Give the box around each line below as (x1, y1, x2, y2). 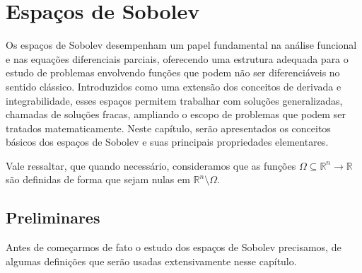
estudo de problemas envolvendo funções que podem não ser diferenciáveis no (6, 65, 340, 80)
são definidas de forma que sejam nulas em (6, 172, 190, 187)
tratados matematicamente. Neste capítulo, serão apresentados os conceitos (6, 120, 331, 135)
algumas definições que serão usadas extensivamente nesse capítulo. (6, 253, 297, 268)
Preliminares (6, 207, 100, 228)
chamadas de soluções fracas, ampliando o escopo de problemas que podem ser (6, 107, 346, 122)
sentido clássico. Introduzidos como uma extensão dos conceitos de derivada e (6, 79, 341, 93)
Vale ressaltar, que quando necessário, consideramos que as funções (6, 158, 296, 173)
